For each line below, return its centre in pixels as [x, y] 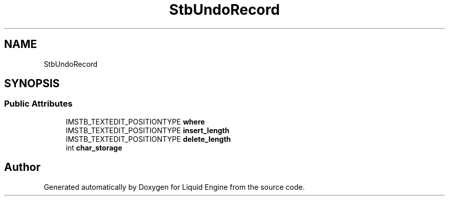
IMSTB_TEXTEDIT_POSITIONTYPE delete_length [148, 139]
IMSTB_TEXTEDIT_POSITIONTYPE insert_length [148, 130]
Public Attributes [38, 104]
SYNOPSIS [32, 84]
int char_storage [94, 147]
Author [22, 167]
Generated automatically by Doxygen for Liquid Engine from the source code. [174, 187]
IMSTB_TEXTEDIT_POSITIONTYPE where [135, 121]
